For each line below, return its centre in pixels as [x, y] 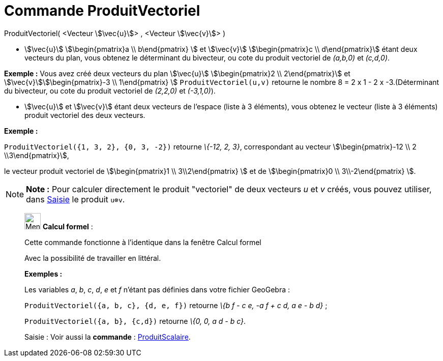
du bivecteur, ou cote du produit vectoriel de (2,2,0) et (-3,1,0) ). [110, 91]
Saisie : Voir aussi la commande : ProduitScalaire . [108, 337]
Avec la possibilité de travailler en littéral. [93, 258]
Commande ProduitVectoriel [102, 11]
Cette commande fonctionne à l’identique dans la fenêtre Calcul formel [143, 242]
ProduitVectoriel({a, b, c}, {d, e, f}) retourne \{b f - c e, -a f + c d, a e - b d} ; [176, 305]
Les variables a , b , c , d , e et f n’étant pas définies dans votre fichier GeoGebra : [157, 289]
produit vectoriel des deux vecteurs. [85, 115]
